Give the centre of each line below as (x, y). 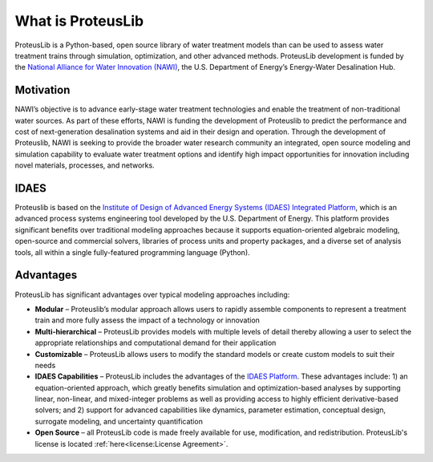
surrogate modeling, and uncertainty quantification (119, 421)
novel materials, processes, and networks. (85, 165)
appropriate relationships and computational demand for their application (156, 343)
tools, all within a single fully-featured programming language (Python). (132, 252)
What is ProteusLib (79, 21)
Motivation (42, 90)
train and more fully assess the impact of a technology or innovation (148, 320)
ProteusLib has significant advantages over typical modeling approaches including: (152, 294)
